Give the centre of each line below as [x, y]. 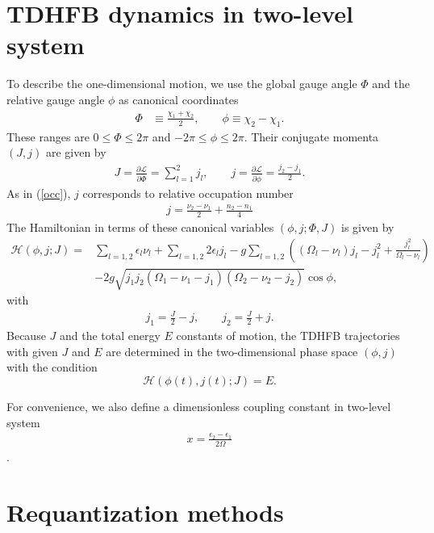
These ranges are [48, 136]
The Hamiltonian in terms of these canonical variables [140, 227]
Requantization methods [145, 512]
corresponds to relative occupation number [188, 193]
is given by [368, 227]
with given [32, 351]
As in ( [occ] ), [39, 193]
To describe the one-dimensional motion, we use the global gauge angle [182, 84]
